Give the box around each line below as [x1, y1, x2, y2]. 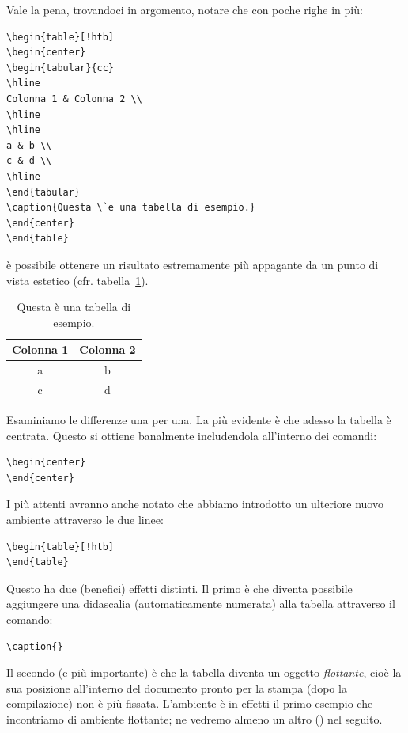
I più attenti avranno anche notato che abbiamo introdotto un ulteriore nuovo [6, 496, 383, 512]
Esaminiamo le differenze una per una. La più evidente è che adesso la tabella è [6, 412, 391, 428]
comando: [6, 611, 53, 627]
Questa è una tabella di [17, 298, 131, 315]
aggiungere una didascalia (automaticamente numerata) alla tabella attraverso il [6, 595, 395, 612]
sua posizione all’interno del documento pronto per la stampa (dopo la [6, 679, 347, 696]
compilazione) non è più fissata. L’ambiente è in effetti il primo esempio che [6, 695, 373, 712]
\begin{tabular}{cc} [6, 62, 115, 74]
